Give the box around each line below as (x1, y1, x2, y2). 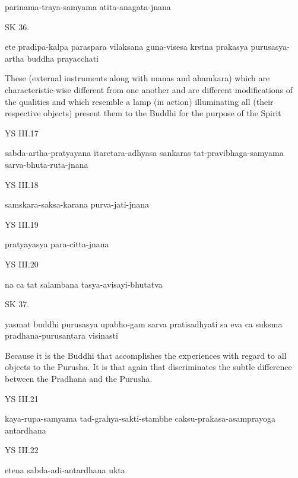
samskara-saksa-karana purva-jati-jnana (5, 198, 150, 211)
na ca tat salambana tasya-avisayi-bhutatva (5, 278, 163, 290)
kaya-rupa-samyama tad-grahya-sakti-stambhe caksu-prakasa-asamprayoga (5, 412, 275, 425)
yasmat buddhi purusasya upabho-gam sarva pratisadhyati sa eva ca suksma (5, 317, 283, 330)
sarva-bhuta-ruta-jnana (5, 158, 88, 170)
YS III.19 (5, 218, 39, 230)
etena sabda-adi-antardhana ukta (5, 464, 125, 476)
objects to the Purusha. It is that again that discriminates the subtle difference (5, 361, 292, 373)
